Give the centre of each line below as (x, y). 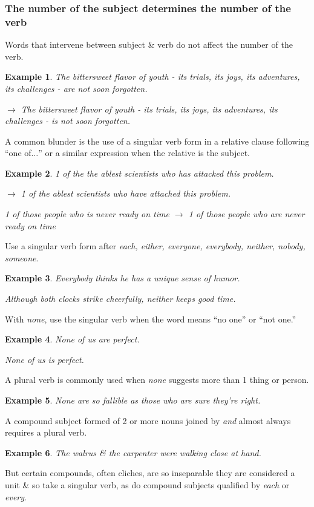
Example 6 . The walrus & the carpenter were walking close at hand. (133, 452)
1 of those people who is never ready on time (87, 214)
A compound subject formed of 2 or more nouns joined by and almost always (148, 420)
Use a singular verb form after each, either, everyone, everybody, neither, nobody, (155, 246)
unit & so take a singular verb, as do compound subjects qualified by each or (147, 484)
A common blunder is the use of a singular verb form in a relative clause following (157, 141)
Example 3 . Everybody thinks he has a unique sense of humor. (123, 278)
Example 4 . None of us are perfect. (72, 339)
